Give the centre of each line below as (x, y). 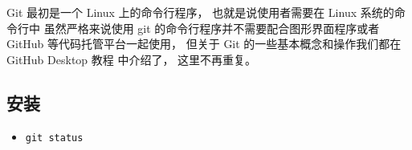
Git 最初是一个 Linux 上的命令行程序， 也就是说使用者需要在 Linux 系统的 (200, 12)
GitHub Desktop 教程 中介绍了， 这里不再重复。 (132, 59)
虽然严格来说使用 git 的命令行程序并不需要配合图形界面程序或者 (212, 28)
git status (54, 138)
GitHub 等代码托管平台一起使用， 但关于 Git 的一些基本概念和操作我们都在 (204, 44)
